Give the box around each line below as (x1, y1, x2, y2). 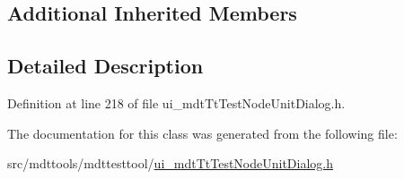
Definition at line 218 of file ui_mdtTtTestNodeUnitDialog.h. (7, 93, 346, 112)
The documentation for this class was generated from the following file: (7, 124, 398, 142)
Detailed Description (7, 52, 204, 80)
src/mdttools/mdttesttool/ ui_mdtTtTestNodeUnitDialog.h (7, 154, 334, 173)
